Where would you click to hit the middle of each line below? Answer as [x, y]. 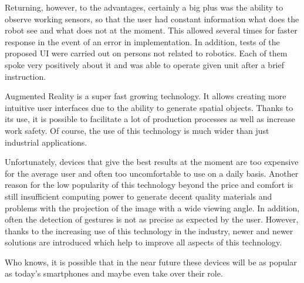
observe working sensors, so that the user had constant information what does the [152, 18]
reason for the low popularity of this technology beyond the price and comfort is [149, 185]
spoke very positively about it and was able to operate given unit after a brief [145, 64]
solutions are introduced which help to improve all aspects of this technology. [143, 242]
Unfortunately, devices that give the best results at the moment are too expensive [152, 162]
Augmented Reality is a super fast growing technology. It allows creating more [146, 96]
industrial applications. [46, 142]
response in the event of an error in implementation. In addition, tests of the [142, 41]
